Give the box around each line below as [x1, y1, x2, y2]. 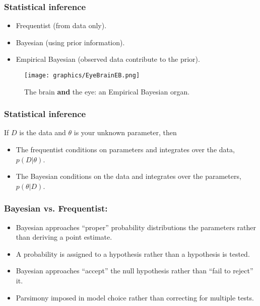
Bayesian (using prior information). [16, 37, 125, 47]
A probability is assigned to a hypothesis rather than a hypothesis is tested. [16, 248, 250, 259]
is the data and [19, 127, 66, 138]
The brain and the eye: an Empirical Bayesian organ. [24, 86, 190, 96]
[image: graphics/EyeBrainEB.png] [24, 72, 140, 79]
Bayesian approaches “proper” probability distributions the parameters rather [16, 222, 256, 232]
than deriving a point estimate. [16, 232, 112, 242]
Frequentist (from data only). [16, 20, 107, 31]
